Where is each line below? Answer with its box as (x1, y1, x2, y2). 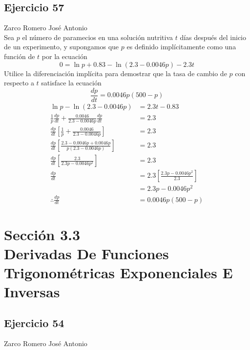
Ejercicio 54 (4, 315, 64, 330)
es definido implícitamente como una (126, 41, 236, 52)
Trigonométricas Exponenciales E (4, 263, 233, 282)
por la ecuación (42, 51, 87, 61)
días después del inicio (180, 32, 246, 42)
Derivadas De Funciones (4, 243, 169, 263)
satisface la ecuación (41, 78, 102, 88)
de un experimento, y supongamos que (4, 41, 119, 52)
